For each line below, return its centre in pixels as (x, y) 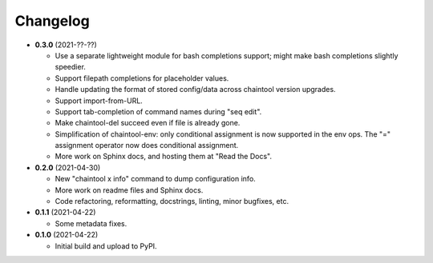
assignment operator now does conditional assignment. (147, 145)
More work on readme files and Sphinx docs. (129, 190)
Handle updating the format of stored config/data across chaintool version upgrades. (195, 90)
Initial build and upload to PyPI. (106, 246)
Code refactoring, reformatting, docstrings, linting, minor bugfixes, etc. (172, 201)
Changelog (52, 21)
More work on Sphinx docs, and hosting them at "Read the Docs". (164, 157)
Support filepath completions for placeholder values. (142, 78)
